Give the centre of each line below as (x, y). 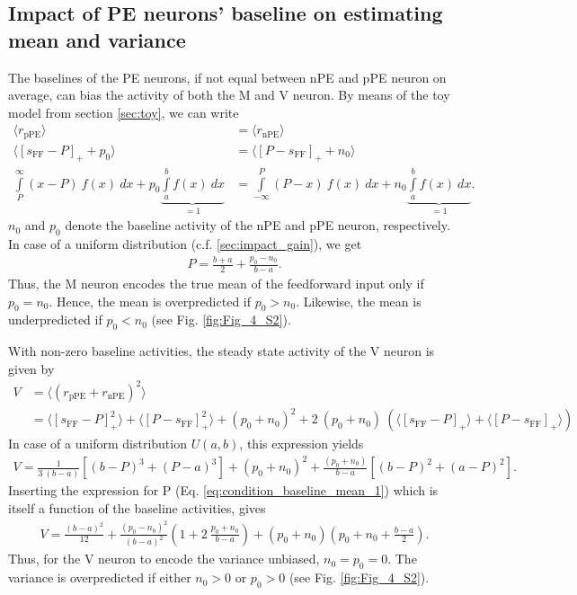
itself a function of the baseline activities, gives (137, 508)
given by (31, 368)
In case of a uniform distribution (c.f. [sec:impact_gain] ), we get (185, 244)
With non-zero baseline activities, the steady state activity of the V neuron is (222, 351)
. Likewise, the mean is (359, 301)
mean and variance (97, 39)
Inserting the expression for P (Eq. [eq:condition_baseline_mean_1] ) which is (223, 490)
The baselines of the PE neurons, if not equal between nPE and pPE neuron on (227, 77)
